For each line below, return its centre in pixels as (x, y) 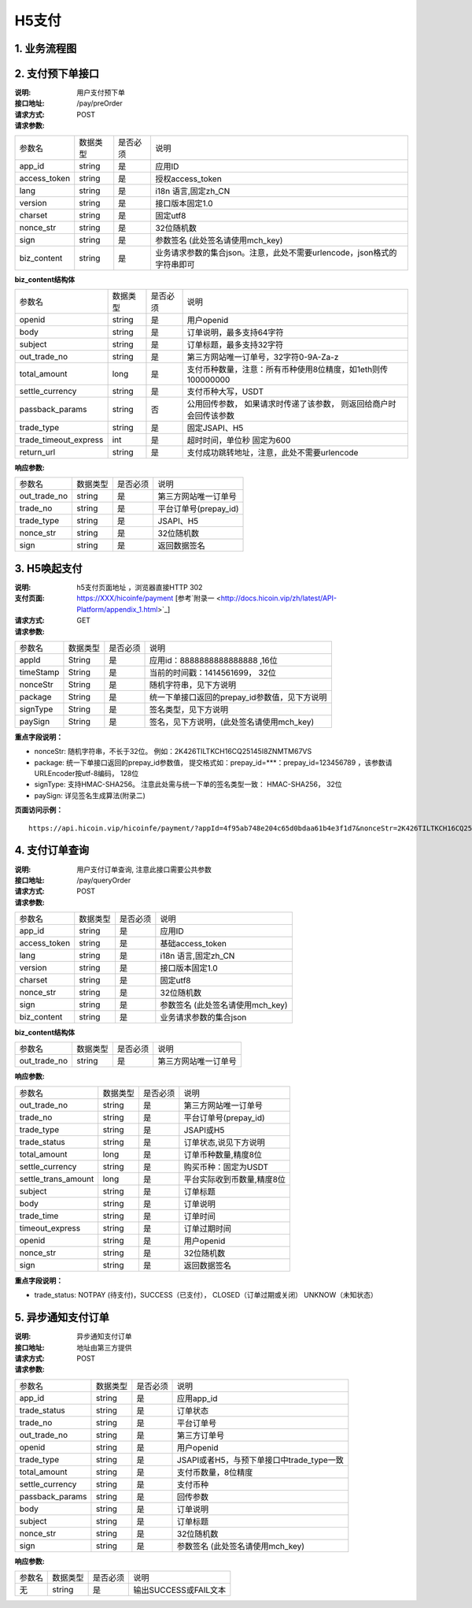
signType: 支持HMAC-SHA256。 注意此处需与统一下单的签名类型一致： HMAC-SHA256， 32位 (188, 785)
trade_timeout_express (61, 440)
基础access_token (194, 944)
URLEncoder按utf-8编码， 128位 (87, 774)
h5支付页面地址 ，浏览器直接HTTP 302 (140, 587)
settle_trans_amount (57, 1179)
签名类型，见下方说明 (189, 709)
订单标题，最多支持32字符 (235, 345)
